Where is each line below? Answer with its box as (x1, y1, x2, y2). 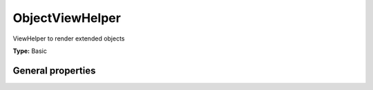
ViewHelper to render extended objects (12, 34, 125, 43)
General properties (12, 65, 96, 76)
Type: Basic (12, 47, 48, 55)
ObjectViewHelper (12, 10, 121, 25)
